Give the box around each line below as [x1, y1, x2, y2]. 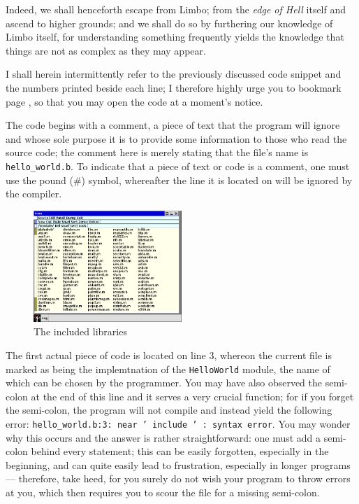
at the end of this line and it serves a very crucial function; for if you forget [31, 388, 354, 403]
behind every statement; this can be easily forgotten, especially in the [31, 444, 329, 458]
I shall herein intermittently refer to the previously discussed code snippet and [6, 66, 342, 81]
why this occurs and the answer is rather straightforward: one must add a [6, 430, 321, 444]
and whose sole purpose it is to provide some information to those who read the [6, 131, 347, 146]
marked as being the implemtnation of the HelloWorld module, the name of [6, 361, 330, 376]
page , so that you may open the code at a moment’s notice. [6, 94, 263, 108]
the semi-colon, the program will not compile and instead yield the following [6, 402, 332, 417]
